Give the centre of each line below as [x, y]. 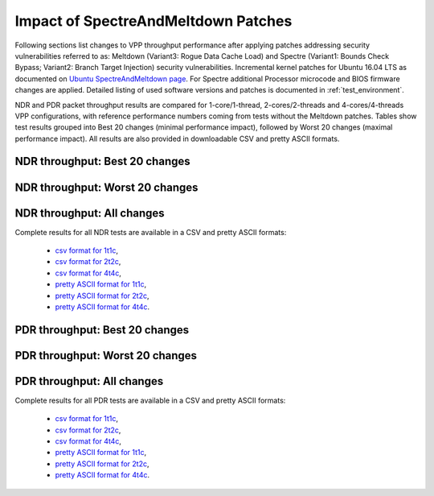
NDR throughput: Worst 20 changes [106, 187]
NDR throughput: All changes [90, 213]
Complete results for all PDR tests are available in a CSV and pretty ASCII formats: [150, 400]
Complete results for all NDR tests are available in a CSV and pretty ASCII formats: [151, 232]
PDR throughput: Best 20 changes [102, 330]
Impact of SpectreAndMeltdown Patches [154, 21]
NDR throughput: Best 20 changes [102, 161]
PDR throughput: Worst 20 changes [106, 355]
